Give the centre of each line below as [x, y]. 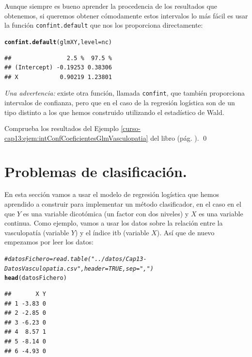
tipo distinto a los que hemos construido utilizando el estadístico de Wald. [114, 112]
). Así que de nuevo [186, 232]
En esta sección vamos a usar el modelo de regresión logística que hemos [112, 194]
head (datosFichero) [36, 278]
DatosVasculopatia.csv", [44, 268]
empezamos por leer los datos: [49, 242]
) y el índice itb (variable [112, 232]
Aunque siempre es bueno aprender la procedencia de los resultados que [111, 6]
